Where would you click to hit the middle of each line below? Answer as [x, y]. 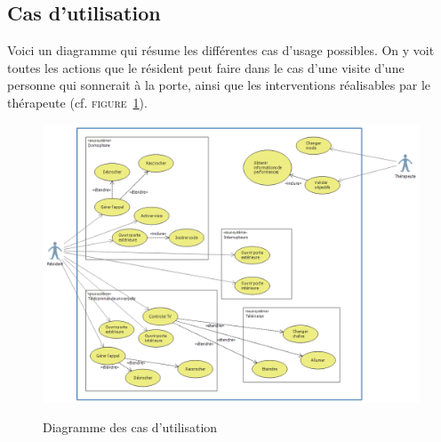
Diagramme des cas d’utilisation [130, 427]
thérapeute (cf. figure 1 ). [77, 102]
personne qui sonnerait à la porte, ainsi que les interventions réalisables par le [219, 85]
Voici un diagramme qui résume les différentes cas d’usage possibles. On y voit [221, 50]
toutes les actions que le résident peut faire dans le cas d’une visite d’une [206, 67]
